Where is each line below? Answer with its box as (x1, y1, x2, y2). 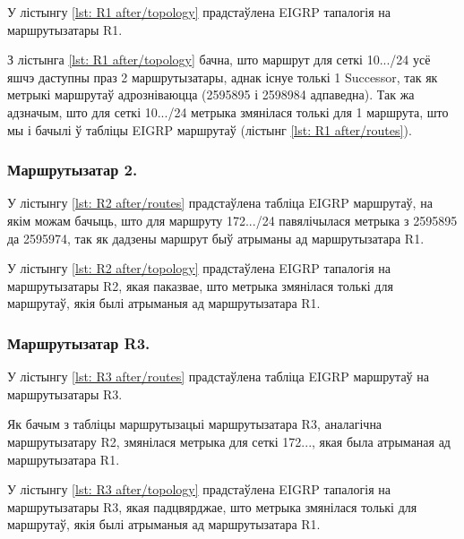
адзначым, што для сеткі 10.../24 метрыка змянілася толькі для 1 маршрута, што (7, 102, 449, 121)
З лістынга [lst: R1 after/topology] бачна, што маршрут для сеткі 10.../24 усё (7, 50, 431, 69)
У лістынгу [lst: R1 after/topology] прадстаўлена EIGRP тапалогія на (7, 3, 391, 21)
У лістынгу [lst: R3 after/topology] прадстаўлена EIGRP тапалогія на (7, 480, 391, 499)
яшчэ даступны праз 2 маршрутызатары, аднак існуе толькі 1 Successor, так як (7, 67, 438, 86)
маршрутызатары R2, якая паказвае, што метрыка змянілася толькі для (7, 276, 393, 295)
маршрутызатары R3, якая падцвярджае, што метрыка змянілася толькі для (7, 497, 417, 516)
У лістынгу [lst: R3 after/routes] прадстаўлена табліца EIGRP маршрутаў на (7, 367, 429, 386)
